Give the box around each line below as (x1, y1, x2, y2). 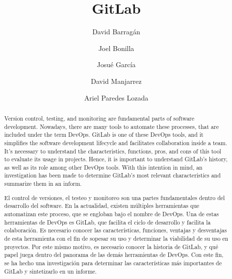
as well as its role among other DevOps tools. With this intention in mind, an (4, 163, 203, 171)
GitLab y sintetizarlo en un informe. (4, 267, 97, 275)
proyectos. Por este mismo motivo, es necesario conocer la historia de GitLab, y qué (4, 242, 218, 251)
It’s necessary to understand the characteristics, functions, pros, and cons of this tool (4, 147, 221, 155)
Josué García (97, 59, 136, 70)
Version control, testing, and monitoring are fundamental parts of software (4, 114, 195, 122)
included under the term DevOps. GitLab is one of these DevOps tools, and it (4, 130, 204, 139)
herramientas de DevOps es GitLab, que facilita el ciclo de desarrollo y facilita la (4, 218, 211, 226)
